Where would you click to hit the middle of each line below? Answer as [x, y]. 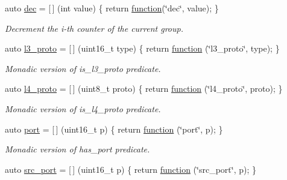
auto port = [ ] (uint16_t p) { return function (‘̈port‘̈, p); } [114, 129]
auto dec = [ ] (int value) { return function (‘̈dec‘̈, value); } [112, 8]
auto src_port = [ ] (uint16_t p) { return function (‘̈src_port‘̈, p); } [131, 169]
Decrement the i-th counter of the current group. [94, 28]
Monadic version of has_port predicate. [77, 149]
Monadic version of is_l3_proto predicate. [83, 68]
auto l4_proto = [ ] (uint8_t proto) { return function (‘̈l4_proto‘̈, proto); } [144, 88]
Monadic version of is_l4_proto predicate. [83, 108]
